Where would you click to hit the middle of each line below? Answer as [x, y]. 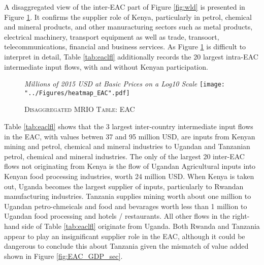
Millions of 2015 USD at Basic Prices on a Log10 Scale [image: [125, 84]
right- [241, 216]
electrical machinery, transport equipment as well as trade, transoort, [112, 36]
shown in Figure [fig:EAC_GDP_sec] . [63, 256]
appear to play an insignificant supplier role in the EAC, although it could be [125, 236]
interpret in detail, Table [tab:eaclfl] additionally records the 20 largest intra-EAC [131, 56]
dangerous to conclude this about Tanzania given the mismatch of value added [126, 246]
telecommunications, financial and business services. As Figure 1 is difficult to [125, 47]
